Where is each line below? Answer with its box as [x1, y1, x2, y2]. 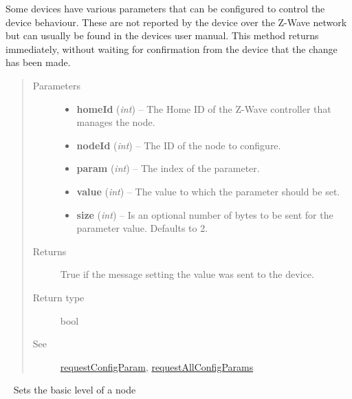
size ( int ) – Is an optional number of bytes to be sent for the [76, 207, 333, 222]
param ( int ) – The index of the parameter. [76, 161, 260, 175]
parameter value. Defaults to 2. [76, 221, 208, 235]
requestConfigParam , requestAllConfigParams [60, 359, 254, 374]
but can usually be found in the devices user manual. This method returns [5, 28, 319, 43]
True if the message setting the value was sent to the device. [60, 267, 314, 281]
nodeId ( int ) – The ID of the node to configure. [76, 138, 281, 152]
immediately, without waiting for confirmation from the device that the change [5, 41, 338, 56]
